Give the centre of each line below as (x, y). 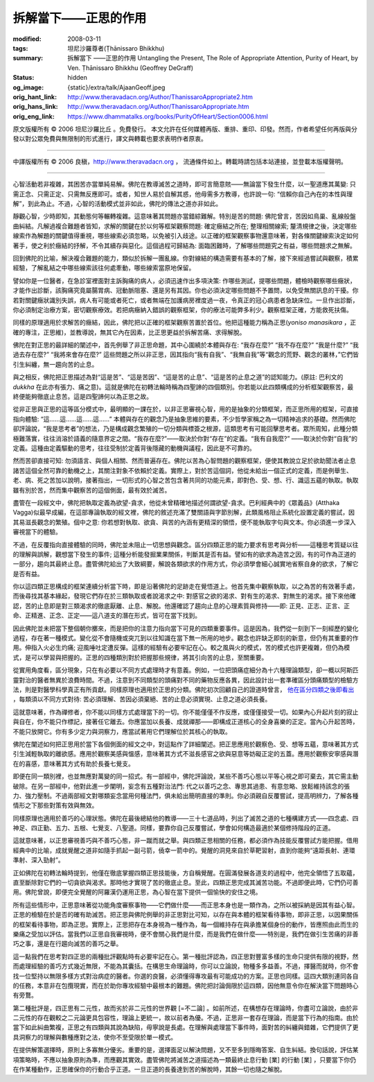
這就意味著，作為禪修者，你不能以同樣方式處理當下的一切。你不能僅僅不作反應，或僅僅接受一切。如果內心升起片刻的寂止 (186, 712)
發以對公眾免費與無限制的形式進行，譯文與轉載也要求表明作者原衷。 (110, 139)
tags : (20, 48)
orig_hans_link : (35, 107)
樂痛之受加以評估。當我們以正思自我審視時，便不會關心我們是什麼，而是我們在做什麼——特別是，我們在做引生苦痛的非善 (186, 934)
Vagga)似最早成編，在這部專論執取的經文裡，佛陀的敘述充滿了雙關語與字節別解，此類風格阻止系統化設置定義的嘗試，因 (184, 513)
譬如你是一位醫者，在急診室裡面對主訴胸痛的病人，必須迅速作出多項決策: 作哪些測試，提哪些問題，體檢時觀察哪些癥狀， (184, 280)
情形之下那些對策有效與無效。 (55, 805)
